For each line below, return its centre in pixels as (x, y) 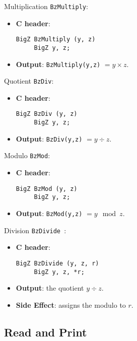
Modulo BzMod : (27, 155)
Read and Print (46, 332)
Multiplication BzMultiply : (46, 6)
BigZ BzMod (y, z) (47, 189)
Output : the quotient (50, 288)
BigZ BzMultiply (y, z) (56, 40)
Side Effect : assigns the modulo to (71, 304)
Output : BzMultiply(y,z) (58, 64)
